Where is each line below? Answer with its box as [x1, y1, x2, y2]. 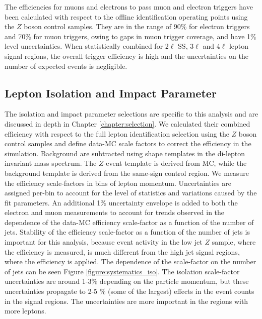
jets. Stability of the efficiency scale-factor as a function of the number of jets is [5, 227, 250, 237]
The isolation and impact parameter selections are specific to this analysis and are [5, 109, 258, 119]
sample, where [212, 237, 256, 247]
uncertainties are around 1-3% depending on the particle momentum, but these [5, 276, 249, 286]
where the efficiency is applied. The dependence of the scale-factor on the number [5, 256, 256, 267]
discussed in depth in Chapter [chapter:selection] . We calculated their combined [5, 118, 250, 129]
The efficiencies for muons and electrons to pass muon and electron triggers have [5, 2, 253, 12]
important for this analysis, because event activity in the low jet [5, 237, 203, 247]
